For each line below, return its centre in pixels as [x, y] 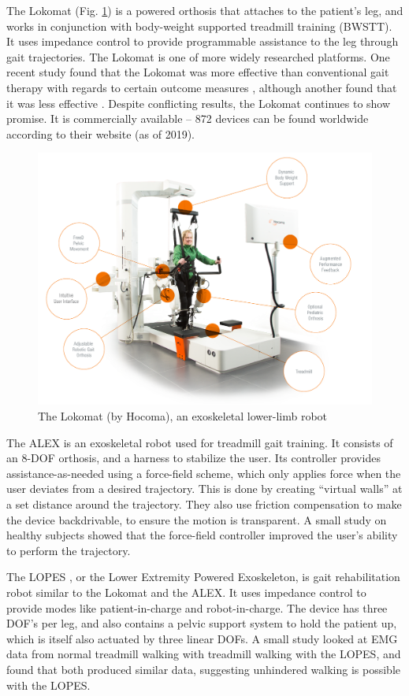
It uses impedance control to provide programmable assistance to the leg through [203, 41]
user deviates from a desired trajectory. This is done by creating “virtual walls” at [204, 489]
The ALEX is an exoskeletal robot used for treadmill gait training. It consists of [200, 442]
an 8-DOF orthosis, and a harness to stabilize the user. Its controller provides [193, 458]
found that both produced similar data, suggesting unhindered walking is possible [203, 669]
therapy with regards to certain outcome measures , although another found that [202, 87]
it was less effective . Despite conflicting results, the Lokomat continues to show [199, 103]
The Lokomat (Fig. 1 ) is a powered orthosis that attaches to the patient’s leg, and [205, 10]
